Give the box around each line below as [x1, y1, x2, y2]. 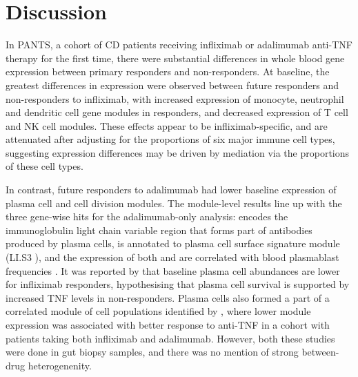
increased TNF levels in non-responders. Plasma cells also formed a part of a [6, 290, 330, 304]
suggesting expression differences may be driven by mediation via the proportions [6, 145, 350, 159]
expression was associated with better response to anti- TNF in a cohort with [6, 318, 330, 331]
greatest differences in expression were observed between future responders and [6, 77, 339, 92]
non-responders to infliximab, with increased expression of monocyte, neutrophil [6, 91, 344, 106]
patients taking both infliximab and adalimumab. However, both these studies [6, 331, 335, 345]
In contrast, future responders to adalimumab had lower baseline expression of [6, 182, 337, 197]
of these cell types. [6, 159, 83, 173]
